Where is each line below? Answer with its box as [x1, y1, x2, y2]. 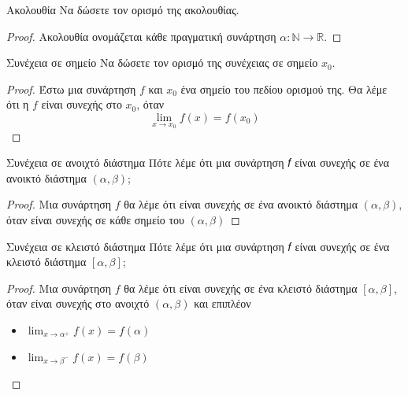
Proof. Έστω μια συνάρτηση [6, 80, 136, 97]
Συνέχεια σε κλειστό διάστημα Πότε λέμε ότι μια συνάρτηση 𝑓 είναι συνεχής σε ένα [6, 238, 390, 254]
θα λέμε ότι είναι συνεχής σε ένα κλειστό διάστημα [124, 279, 358, 296]
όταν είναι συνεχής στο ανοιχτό [6, 295, 150, 312]
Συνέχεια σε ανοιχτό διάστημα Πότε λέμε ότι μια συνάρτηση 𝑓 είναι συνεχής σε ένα [6, 154, 389, 171]
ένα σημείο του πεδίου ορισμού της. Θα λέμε [180, 80, 388, 97]
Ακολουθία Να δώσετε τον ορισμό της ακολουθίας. [6, 2, 239, 17]
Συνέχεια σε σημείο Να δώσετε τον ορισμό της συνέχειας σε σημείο [6, 54, 318, 71]
